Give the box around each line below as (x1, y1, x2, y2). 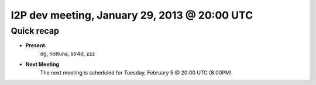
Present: (25, 42, 47, 49)
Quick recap (11, 26, 60, 36)
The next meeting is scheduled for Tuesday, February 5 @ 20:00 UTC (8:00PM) (40, 69, 232, 76)
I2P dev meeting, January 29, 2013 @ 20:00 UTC (11, 9, 253, 22)
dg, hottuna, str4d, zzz (40, 50, 95, 57)
